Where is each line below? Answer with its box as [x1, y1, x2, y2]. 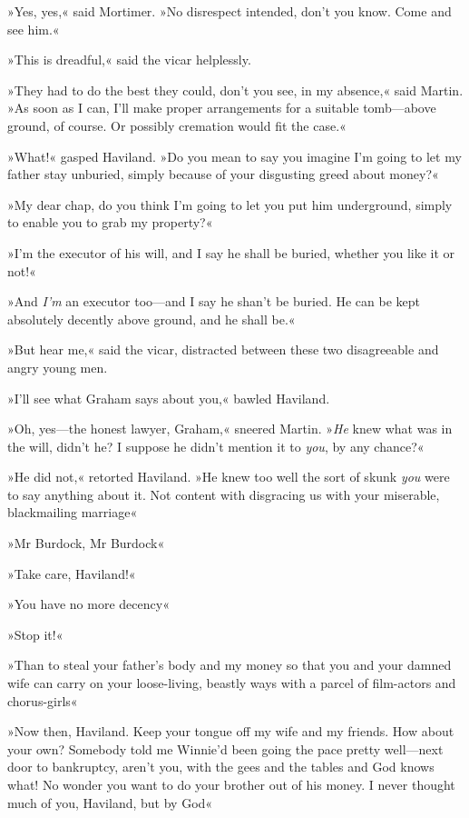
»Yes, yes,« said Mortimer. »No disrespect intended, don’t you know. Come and [7, 2, 452, 20]
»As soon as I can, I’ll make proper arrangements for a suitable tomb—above [7, 98, 436, 117]
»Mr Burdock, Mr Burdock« [7, 534, 165, 553]
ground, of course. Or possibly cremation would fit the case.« [7, 115, 347, 135]
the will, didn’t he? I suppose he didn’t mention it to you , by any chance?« [7, 436, 425, 455]
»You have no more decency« [7, 594, 170, 613]
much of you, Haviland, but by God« [7, 793, 213, 812]
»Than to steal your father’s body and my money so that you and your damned [7, 655, 452, 674]
